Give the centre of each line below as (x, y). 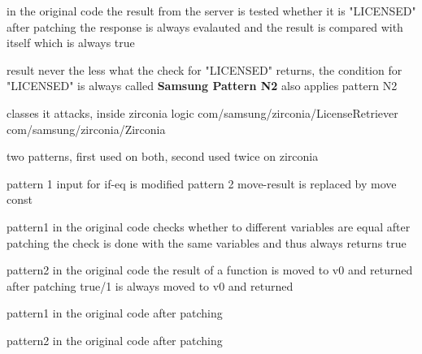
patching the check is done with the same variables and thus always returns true (207, 242)
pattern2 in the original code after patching (115, 340)
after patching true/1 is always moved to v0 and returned (150, 285)
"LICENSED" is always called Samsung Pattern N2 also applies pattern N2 (202, 86)
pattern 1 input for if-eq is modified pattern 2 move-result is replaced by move (202, 183)
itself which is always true (71, 43)
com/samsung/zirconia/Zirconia (86, 129)
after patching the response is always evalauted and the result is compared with (205, 26)
